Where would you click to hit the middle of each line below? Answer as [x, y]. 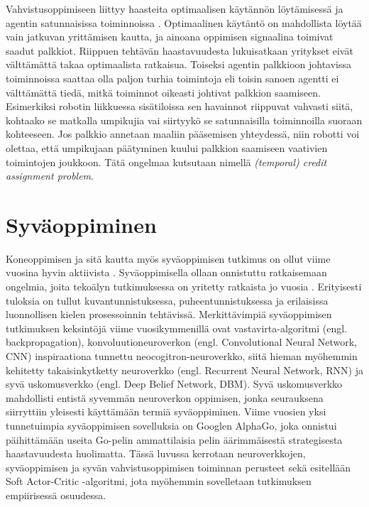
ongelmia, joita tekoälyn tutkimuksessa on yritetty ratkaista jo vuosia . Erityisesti [184, 287]
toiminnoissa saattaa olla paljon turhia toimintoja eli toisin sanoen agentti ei [172, 78]
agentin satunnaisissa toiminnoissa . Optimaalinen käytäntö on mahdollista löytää [184, 22]
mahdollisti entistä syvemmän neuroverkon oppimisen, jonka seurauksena [165, 397]
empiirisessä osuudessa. [56, 495]
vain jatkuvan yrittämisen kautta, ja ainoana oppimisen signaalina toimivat [170, 37]
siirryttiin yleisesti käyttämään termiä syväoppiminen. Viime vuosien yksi [166, 411]
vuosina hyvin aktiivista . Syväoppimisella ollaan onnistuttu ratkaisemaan [166, 272]
